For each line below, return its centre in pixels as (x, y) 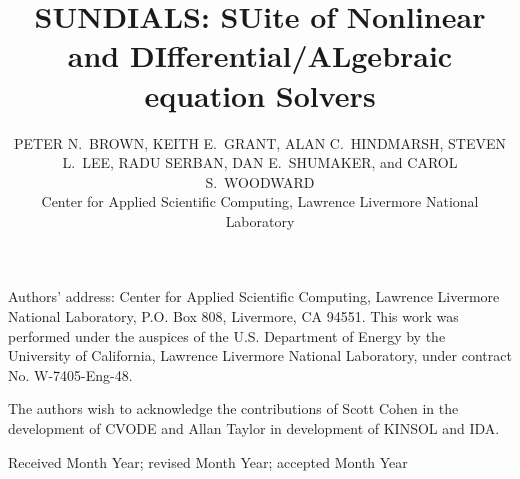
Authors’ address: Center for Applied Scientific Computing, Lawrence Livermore (254, 296)
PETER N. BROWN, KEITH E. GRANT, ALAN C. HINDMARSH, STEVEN (260, 142)
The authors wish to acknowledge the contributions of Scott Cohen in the (233, 408)
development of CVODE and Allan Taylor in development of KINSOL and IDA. (254, 428)
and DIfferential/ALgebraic (260, 55)
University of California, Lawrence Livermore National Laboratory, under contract (260, 355)
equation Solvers (260, 94)
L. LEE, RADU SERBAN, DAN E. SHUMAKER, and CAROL (260, 162)
